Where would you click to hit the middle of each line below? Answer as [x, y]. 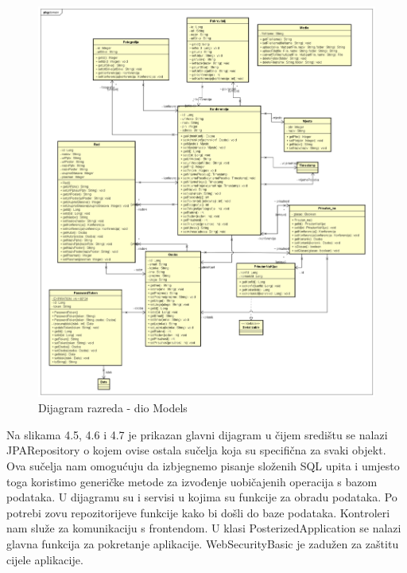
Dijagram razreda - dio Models [113, 408]
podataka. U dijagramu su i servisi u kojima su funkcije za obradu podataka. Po [202, 497]
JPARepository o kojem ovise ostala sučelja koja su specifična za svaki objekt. [196, 450]
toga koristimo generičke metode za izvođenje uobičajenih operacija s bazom [192, 481]
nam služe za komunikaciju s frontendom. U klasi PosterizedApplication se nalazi [204, 528]
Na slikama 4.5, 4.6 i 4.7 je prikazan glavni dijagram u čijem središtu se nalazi [197, 434]
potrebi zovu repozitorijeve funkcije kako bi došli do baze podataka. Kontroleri [198, 512]
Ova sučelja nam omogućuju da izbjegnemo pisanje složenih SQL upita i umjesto [203, 465]
